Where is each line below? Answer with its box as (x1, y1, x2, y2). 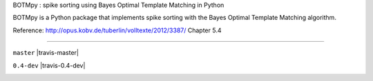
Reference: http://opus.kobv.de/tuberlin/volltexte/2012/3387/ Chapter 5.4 (12, 26, 222, 34)
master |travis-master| (12, 49, 79, 57)
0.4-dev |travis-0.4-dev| (12, 61, 86, 69)
